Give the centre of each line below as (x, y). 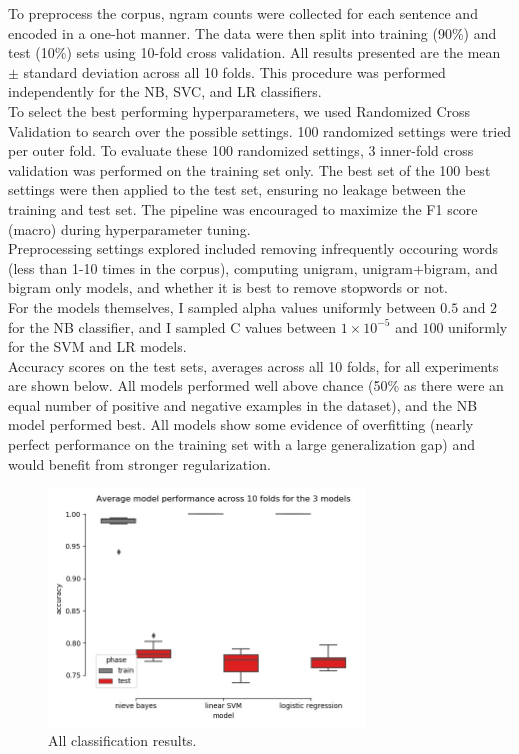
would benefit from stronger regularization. (139, 463)
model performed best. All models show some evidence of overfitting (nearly (241, 424)
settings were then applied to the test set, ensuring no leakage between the (237, 189)
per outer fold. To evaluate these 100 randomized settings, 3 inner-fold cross (241, 150)
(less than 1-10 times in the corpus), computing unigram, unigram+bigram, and (253, 267)
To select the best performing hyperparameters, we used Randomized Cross (239, 110)
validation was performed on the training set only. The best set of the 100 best (249, 169)
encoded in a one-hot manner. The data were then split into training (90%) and (252, 32)
